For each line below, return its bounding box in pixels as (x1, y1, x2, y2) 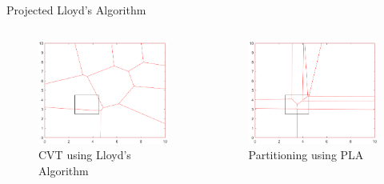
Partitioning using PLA (248, 146, 364, 163)
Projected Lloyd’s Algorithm (6, 2, 146, 18)
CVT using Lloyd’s (38, 146, 131, 163)
